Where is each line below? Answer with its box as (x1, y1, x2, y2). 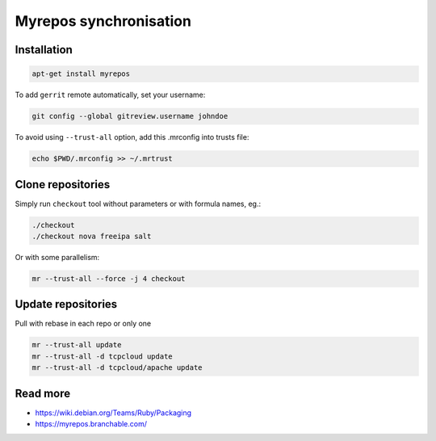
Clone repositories (15, 178, 111, 191)
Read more (15, 386, 71, 400)
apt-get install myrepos (31, 69, 131, 78)
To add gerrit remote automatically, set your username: (15, 90, 206, 100)
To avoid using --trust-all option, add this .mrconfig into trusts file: (15, 132, 249, 142)
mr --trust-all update (31, 340, 122, 350)
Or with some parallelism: (15, 252, 100, 262)
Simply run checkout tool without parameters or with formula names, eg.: (15, 199, 262, 208)
